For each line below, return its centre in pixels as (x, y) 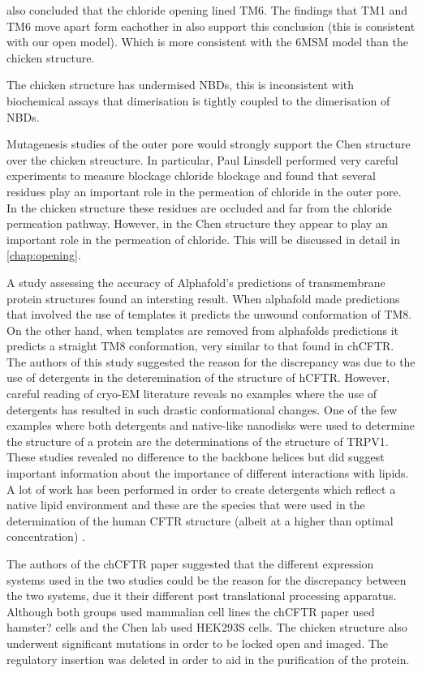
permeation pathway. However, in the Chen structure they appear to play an (197, 223)
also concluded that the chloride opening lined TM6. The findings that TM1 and (207, 10)
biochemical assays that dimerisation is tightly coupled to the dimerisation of (198, 100)
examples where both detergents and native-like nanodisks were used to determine (211, 425)
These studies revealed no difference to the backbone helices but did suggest (196, 457)
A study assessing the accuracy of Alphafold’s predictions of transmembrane (196, 282)
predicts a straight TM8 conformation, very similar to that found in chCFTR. (200, 346)
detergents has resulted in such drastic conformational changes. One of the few (202, 409)
